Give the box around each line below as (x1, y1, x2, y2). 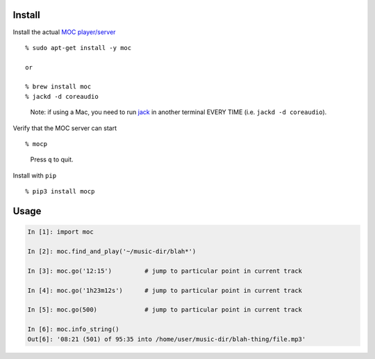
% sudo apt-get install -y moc (25, 44, 132, 51)
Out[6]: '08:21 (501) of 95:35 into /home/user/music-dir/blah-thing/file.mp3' (27, 335, 306, 343)
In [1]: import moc (27, 228, 94, 236)
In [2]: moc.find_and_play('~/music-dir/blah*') (27, 247, 197, 255)
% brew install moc (25, 83, 92, 90)
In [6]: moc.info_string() (27, 326, 119, 333)
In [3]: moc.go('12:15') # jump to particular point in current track (27, 266, 302, 275)
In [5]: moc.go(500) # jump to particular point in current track (27, 306, 302, 314)
